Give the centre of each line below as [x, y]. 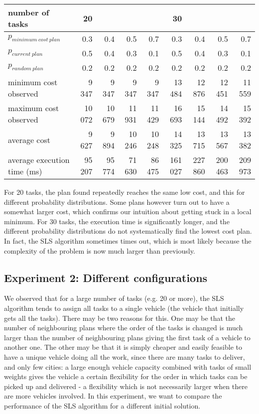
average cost [29, 139]
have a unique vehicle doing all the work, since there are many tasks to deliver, [125, 356]
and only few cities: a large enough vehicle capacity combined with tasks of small [128, 366]
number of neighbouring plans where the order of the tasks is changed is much [124, 328]
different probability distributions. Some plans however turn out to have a [117, 202]
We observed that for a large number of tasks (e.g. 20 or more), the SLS [114, 298]
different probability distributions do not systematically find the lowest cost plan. [128, 231]
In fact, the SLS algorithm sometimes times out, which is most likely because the [128, 240]
